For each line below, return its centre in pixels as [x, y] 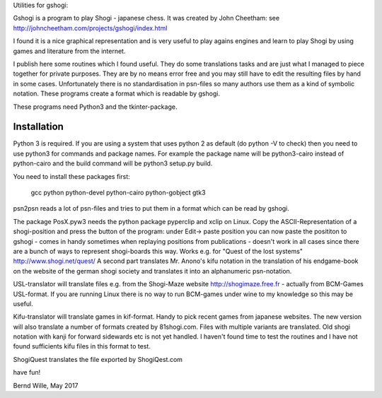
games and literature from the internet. [69, 51]
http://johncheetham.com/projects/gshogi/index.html [90, 28]
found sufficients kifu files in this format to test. [82, 346]
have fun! [27, 373]
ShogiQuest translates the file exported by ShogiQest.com [98, 359]
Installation [38, 127]
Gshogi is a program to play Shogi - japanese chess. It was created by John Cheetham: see [146, 18]
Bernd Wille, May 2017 [46, 385]
